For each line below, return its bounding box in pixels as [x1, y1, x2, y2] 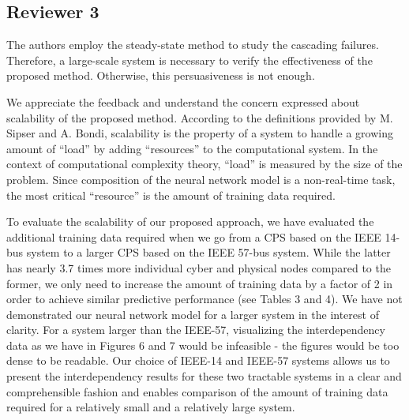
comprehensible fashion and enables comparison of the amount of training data [6, 383, 388, 399]
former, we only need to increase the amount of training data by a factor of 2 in [6, 275, 393, 291]
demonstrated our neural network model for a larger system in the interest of [6, 306, 379, 322]
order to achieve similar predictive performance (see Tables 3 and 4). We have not [6, 291, 403, 307]
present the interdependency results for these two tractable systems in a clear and [6, 368, 402, 384]
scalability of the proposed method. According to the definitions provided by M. [6, 109, 393, 126]
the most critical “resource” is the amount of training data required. [6, 186, 336, 203]
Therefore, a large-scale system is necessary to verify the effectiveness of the [6, 51, 373, 68]
